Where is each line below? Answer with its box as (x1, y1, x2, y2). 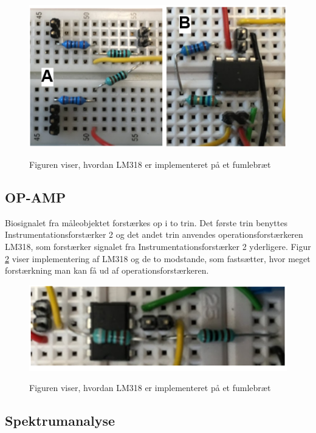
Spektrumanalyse (5, 411, 115, 430)
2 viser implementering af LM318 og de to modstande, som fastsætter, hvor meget (5, 252, 311, 265)
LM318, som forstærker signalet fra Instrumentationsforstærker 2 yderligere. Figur (5, 240, 311, 253)
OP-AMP (5, 188, 66, 207)
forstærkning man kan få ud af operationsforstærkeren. (5, 264, 209, 277)
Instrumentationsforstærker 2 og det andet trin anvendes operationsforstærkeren (5, 228, 303, 241)
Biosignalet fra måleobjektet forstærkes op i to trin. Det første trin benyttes (5, 216, 287, 229)
